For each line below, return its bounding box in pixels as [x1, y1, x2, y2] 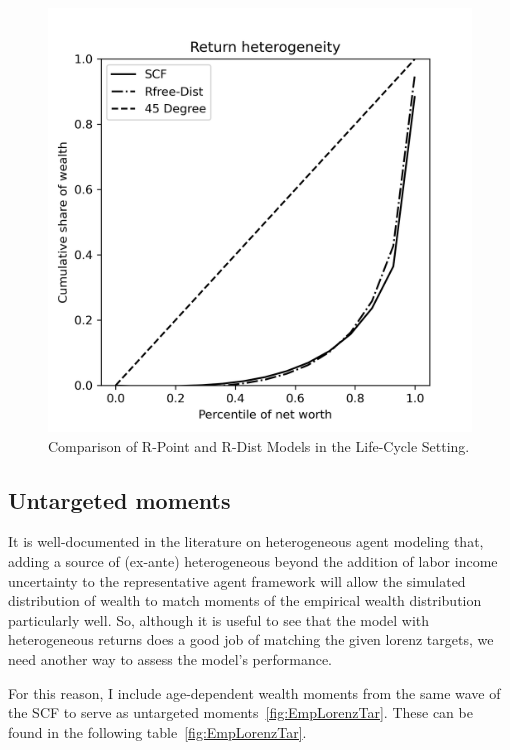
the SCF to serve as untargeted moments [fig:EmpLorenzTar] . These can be [8, 702, 473, 723]
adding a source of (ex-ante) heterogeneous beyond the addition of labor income [8, 550, 498, 571]
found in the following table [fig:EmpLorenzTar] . [8, 721, 307, 742]
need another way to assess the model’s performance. [8, 648, 333, 669]
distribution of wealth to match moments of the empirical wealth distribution [8, 590, 482, 611]
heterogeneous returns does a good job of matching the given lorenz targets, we [8, 629, 494, 650]
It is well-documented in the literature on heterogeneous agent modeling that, [8, 531, 484, 552]
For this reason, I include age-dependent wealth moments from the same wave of [8, 682, 501, 703]
